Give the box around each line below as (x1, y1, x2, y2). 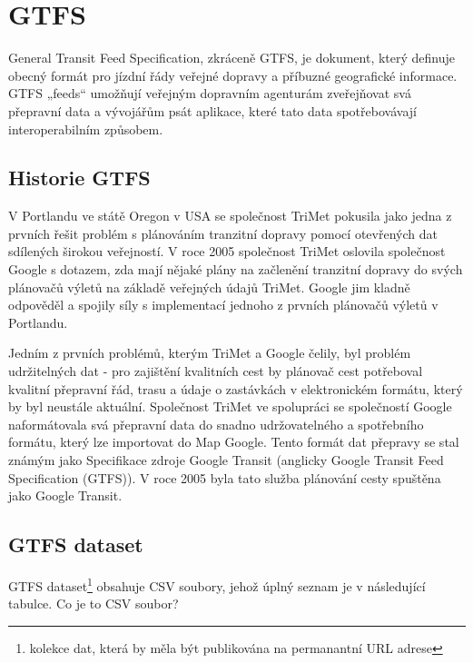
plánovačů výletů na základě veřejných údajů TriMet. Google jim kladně (8, 277, 410, 296)
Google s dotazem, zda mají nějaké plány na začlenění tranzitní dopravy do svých (8, 260, 463, 279)
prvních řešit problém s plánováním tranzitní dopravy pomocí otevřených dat (8, 223, 438, 242)
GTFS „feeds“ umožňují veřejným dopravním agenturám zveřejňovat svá (8, 84, 411, 103)
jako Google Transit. (8, 486, 123, 505)
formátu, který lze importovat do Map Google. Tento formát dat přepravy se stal (8, 432, 459, 451)
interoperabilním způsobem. (8, 119, 163, 138)
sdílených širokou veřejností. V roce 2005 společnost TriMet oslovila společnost (8, 242, 446, 261)
